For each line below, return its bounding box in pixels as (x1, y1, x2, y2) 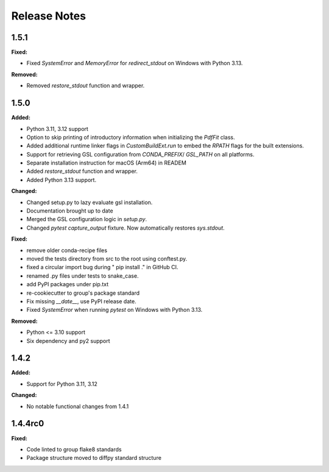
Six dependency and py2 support (26, 337, 110, 344)
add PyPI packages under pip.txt (26, 281, 109, 288)
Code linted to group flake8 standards (26, 445, 122, 453)
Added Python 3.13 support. (26, 176, 97, 183)
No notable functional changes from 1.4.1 (26, 403, 129, 410)
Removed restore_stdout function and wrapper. (26, 82, 145, 90)
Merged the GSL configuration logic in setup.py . (26, 216, 147, 223)
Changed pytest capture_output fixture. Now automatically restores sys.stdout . (26, 224, 225, 231)
